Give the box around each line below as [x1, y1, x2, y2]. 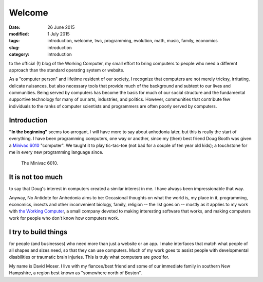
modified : [9, 31, 29, 36]
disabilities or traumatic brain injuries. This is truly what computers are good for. [9, 254, 169, 260]
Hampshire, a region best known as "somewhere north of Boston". [9, 270, 142, 276]
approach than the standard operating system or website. [9, 67, 125, 73]
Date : [9, 24, 20, 30]
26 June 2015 [47, 24, 75, 30]
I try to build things [9, 228, 68, 236]
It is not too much [9, 173, 63, 181]
